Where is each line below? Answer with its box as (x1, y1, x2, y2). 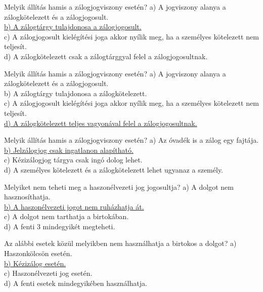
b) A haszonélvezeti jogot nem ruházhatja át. (4, 201, 144, 212)
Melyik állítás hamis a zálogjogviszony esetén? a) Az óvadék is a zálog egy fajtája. (4, 135, 259, 145)
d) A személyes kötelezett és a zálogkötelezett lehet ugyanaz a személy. (4, 164, 224, 175)
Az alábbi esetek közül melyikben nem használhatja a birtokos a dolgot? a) (4, 238, 237, 248)
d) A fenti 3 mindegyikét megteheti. (4, 221, 115, 231)
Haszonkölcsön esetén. (4, 248, 72, 259)
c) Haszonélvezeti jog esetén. (4, 268, 93, 278)
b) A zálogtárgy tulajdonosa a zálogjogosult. (4, 21, 142, 32)
